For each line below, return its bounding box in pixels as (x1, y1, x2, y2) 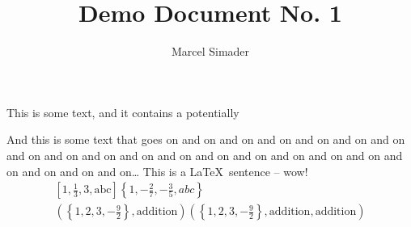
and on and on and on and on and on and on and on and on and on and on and (6, 146, 403, 163)
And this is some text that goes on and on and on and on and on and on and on (6, 131, 405, 148)
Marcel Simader (171, 43, 250, 60)
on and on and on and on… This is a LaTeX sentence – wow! (6, 162, 308, 179)
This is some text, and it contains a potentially (6, 103, 239, 120)
